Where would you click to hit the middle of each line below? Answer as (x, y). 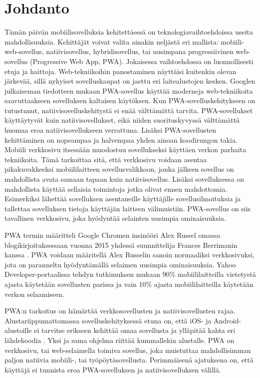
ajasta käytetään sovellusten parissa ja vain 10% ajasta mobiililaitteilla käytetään (129, 284)
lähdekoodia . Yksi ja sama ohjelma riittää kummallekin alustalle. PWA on (120, 340)
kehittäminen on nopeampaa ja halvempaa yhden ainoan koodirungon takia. (121, 139)
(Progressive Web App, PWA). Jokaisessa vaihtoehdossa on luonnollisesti (142, 61)
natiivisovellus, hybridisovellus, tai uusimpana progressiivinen (140, 51)
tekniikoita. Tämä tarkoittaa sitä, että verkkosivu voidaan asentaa (106, 159)
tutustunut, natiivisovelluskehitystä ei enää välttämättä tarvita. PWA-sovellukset (129, 110)
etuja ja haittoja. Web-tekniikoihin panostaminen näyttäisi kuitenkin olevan (121, 71)
